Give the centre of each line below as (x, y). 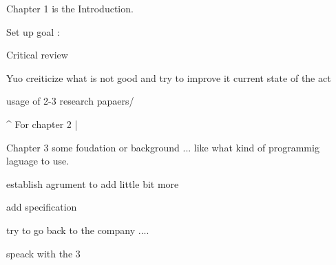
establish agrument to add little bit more (93, 183)
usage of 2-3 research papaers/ (70, 101)
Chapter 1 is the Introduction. (70, 8)
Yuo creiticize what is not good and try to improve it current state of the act (169, 77)
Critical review (37, 55)
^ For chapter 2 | (42, 124)
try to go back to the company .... (78, 230)
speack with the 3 (43, 253)
